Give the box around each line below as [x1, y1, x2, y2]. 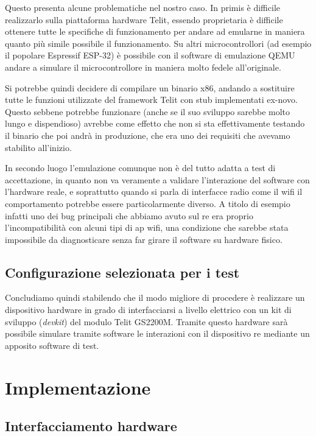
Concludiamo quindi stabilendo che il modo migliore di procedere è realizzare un [5, 291, 305, 304]
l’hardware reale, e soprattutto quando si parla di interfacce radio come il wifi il [5, 185, 303, 198]
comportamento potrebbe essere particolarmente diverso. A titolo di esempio [5, 197, 290, 209]
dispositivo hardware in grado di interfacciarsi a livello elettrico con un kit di [5, 303, 292, 316]
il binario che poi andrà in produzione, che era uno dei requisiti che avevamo [5, 128, 290, 141]
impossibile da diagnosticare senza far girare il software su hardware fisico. [5, 233, 283, 245]
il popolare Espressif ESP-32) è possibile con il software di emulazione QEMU [5, 49, 295, 62]
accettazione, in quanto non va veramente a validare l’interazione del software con [5, 173, 310, 186]
